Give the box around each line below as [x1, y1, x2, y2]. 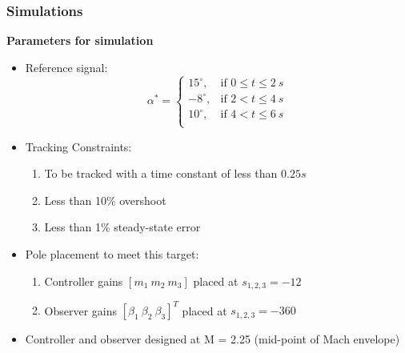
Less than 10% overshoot [44, 191, 166, 208]
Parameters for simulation [6, 32, 154, 49]
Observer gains [44, 302, 118, 319]
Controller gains [44, 272, 123, 289]
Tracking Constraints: [25, 138, 132, 154]
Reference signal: [25, 58, 108, 75]
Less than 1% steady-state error [44, 219, 201, 235]
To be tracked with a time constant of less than [44, 165, 278, 182]
